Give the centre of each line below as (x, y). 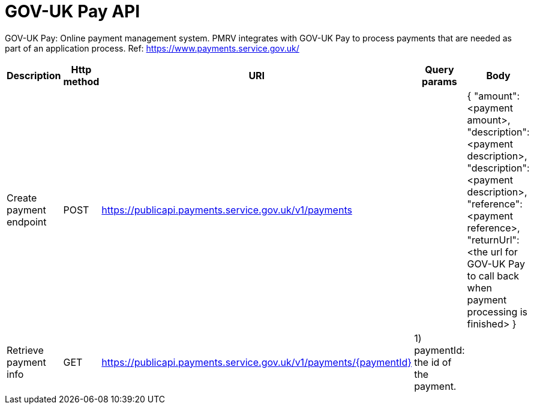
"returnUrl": (493, 240)
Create (22, 198)
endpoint (27, 222)
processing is (497, 312)
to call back (493, 276)
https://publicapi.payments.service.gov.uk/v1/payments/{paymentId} (257, 362)
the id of (433, 362)
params (439, 81)
